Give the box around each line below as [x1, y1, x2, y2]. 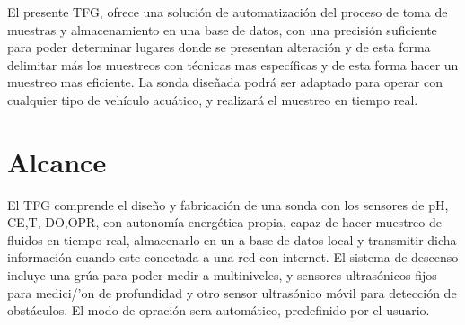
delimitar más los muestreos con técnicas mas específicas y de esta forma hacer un [7, 55, 459, 74]
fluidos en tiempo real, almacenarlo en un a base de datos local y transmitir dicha [7, 230, 457, 249]
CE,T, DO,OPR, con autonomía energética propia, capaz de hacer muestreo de [7, 213, 442, 232]
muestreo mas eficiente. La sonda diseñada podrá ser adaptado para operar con [7, 73, 443, 92]
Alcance [7, 143, 107, 180]
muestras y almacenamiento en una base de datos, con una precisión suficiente [7, 20, 437, 39]
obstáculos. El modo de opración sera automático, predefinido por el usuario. [7, 301, 430, 320]
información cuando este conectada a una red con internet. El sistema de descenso [7, 248, 459, 267]
